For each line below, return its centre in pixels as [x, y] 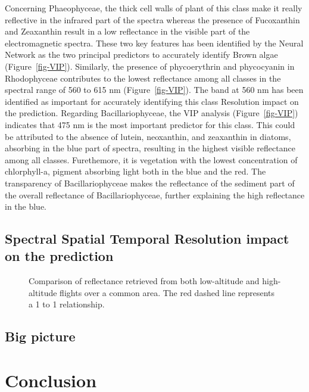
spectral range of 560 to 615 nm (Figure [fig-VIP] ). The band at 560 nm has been [154, 90]
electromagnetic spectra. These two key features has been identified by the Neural [154, 43]
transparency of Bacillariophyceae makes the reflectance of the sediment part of [150, 183]
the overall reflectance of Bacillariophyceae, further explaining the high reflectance [155, 195]
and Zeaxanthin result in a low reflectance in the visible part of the [127, 31]
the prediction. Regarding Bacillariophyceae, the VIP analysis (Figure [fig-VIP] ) [152, 113]
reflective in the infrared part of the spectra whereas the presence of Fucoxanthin [152, 19]
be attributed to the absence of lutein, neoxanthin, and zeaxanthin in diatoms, [148, 136]
